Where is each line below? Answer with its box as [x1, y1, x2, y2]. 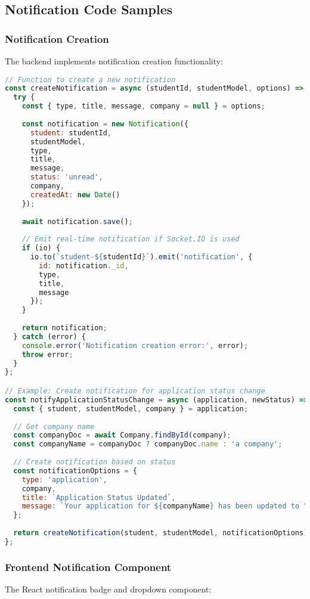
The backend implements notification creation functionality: [5, 55, 224, 67]
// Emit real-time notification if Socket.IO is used [21, 235, 240, 244]
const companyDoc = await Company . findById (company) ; [13, 431, 231, 440]
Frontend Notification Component [5, 559, 172, 574]
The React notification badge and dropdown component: [5, 582, 212, 595]
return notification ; [21, 324, 107, 333]
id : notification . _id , [39, 261, 129, 270]
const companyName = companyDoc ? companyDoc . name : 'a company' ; [13, 440, 283, 449]
